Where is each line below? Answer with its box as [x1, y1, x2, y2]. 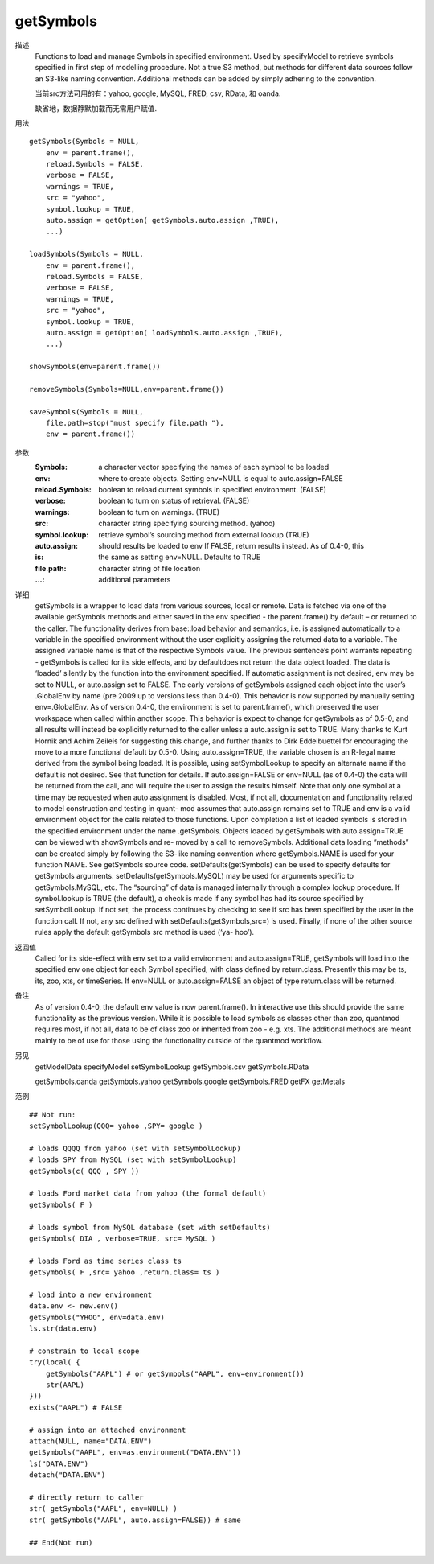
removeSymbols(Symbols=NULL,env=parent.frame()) [29, 385, 224, 393]
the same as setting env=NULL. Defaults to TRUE [98, 552, 261, 562]
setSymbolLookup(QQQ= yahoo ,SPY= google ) [29, 1122, 203, 1130]
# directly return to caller [29, 1492, 144, 1502]
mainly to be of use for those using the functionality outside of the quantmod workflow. [35, 1035, 324, 1045]
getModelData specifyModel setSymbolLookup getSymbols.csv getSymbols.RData [35, 1062, 309, 1072]
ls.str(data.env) [29, 1324, 97, 1333]
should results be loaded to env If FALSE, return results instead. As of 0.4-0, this [98, 541, 365, 550]
